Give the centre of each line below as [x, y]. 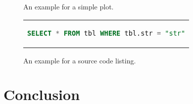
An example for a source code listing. [80, 60]
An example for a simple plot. [69, 6]
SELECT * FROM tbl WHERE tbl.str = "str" [106, 33]
